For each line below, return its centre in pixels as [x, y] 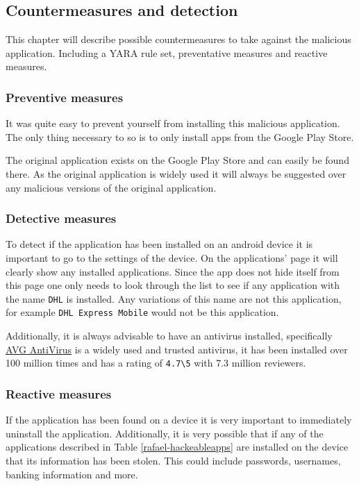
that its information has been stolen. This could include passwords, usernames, [173, 460]
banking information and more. [72, 474]
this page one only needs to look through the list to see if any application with [173, 285]
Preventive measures [65, 97]
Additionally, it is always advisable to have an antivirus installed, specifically [169, 336]
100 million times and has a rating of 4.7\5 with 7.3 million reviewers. [156, 363]
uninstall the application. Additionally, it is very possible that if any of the [165, 433]
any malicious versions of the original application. [111, 187]
